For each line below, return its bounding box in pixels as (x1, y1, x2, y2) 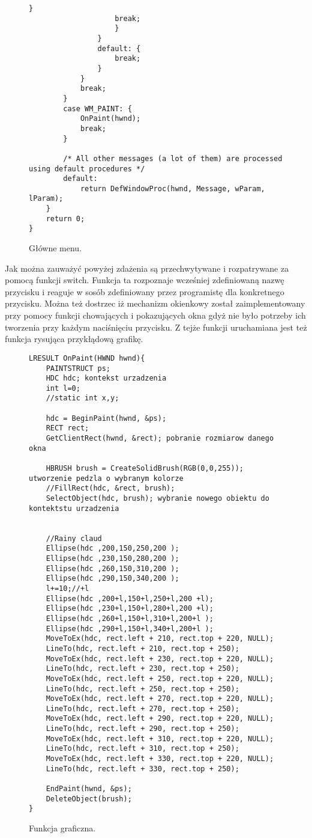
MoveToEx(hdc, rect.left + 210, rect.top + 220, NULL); (46, 634, 274, 643)
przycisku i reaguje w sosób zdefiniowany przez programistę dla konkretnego (5, 285, 284, 298)
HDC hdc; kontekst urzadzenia (46, 374, 167, 383)
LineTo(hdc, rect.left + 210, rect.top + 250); (46, 644, 239, 653)
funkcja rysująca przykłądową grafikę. (5, 332, 143, 345)
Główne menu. (29, 242, 82, 254)
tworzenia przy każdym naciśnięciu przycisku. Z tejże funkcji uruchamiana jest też (5, 320, 307, 333)
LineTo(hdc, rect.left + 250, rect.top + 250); (46, 684, 239, 693)
